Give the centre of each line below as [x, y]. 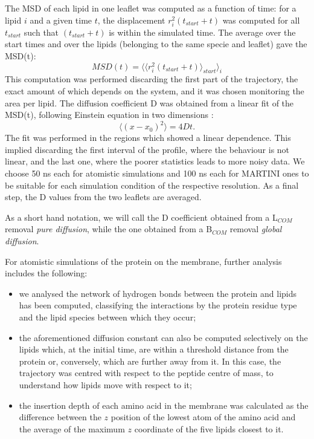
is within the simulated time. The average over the [202, 32]
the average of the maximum [72, 428]
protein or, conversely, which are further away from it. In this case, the [150, 361]
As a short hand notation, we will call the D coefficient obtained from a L [141, 217]
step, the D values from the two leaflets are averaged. [103, 197]
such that [41, 32]
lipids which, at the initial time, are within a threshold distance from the [154, 349]
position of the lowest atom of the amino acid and [203, 417]
